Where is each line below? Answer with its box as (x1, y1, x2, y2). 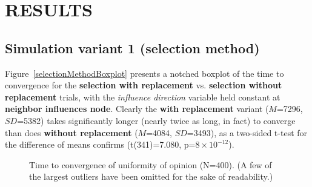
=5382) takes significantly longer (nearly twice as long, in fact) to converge (17, 114, 296, 126)
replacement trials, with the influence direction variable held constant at (5, 90, 280, 103)
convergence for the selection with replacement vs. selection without (5, 79, 282, 91)
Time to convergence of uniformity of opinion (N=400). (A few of (29, 158, 272, 171)
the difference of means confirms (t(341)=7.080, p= (5, 138, 196, 151)
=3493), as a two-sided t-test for (187, 126, 308, 139)
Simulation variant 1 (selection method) (5, 38, 260, 57)
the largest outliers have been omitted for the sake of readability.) (29, 170, 273, 183)
